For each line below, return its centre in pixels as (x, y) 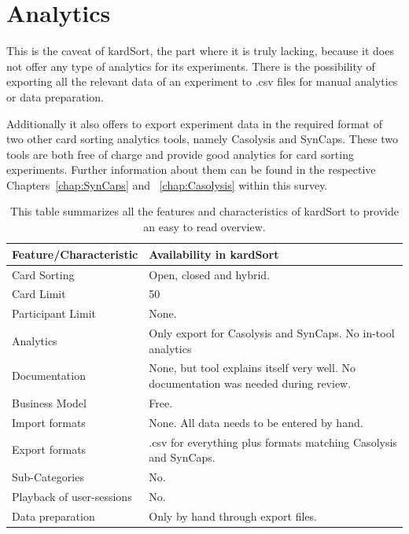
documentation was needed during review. (250, 383)
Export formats (49, 449)
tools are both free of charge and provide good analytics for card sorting (180, 154)
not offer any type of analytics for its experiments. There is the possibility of (191, 66)
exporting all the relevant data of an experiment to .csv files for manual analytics (202, 81)
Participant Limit (54, 313)
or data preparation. (55, 96)
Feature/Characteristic (75, 254)
